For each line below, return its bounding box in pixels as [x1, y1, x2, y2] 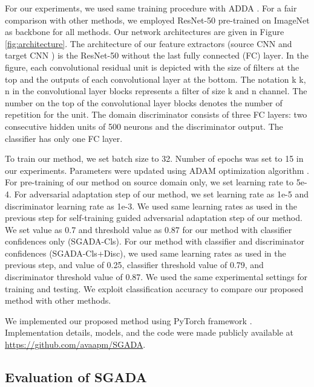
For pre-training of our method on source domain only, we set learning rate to [5, 176, 294, 188]
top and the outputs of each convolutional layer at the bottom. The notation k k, [5, 72, 306, 85]
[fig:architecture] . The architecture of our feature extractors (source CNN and [5, 37, 292, 50]
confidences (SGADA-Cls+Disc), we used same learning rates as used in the [5, 246, 286, 259]
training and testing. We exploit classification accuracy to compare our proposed [5, 282, 304, 295]
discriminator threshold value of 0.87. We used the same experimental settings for [5, 270, 307, 283]
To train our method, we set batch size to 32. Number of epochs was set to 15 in [5, 152, 304, 165]
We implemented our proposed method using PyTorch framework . [5, 314, 252, 327]
